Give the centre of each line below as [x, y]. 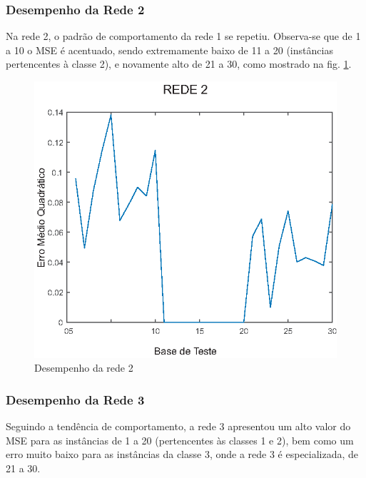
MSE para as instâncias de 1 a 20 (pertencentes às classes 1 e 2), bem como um [180, 440]
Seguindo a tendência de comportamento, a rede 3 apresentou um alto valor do [178, 426]
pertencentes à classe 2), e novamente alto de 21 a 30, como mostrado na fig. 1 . [179, 64]
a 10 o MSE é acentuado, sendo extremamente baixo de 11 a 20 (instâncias [169, 50]
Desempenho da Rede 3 [75, 399]
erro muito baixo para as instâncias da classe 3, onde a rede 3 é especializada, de [182, 454]
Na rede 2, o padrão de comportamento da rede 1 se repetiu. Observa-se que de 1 [183, 36]
